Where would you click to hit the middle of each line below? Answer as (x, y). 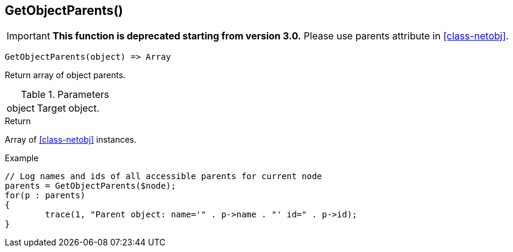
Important (28, 36)
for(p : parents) (45, 196)
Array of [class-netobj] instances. (71, 140)
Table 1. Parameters (65, 95)
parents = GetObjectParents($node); (90, 186)
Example (22, 158)
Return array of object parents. (65, 75)
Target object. (68, 108)
